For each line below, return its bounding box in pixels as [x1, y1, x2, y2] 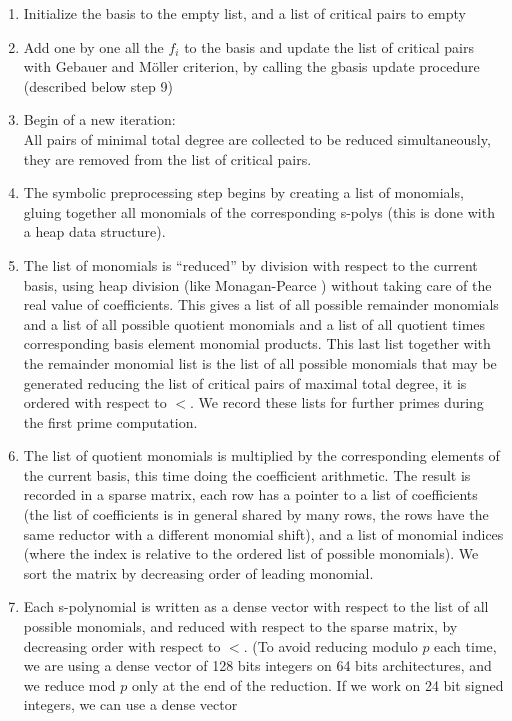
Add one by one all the [23, 36, 164, 57]
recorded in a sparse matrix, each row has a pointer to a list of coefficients [23, 484, 478, 505]
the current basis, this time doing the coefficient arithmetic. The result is [23, 464, 471, 485]
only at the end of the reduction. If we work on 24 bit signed [131, 674, 504, 695]
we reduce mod [23, 674, 116, 695]
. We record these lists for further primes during [190, 392, 484, 413]
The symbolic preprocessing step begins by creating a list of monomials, [23, 182, 464, 203]
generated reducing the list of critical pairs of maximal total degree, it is [23, 372, 467, 393]
